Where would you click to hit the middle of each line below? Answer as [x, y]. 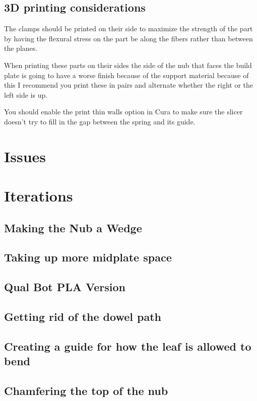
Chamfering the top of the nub [86, 390]
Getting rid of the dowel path [83, 317]
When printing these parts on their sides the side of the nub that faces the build [128, 65]
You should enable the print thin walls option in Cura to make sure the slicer [123, 112]
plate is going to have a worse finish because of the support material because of [126, 75]
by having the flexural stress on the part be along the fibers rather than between [128, 38]
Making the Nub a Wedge [73, 227]
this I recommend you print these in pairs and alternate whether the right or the [129, 85]
